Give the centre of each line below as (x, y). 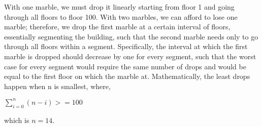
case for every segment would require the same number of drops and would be (125, 66)
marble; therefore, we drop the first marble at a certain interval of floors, (117, 27)
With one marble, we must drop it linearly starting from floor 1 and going (119, 7)
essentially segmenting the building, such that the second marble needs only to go (131, 36)
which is (17, 120)
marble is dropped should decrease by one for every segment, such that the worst (130, 56)
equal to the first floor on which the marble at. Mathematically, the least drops (127, 76)
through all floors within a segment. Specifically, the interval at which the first (126, 46)
